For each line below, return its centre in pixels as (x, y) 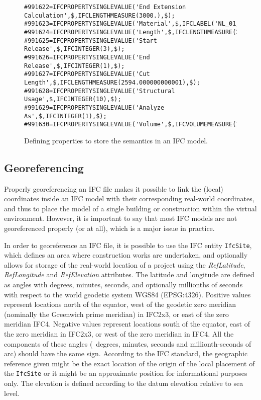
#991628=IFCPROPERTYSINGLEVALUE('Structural (100, 91)
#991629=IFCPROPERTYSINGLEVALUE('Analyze (94, 107)
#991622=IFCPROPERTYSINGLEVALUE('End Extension (105, 7)
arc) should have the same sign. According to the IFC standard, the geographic (126, 353)
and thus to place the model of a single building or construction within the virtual (130, 208)
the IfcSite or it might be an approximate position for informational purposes (126, 373)
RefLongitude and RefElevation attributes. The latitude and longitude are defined (129, 274)
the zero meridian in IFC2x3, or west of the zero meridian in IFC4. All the (119, 334)
